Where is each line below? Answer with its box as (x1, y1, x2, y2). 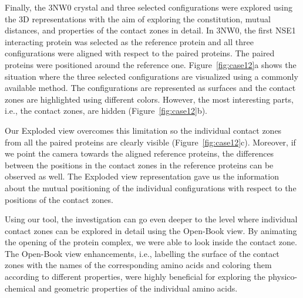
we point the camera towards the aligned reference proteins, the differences (5, 147, 274, 160)
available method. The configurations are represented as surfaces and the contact (5, 82, 296, 94)
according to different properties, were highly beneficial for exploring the (5, 270, 265, 283)
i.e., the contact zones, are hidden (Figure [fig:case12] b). (5, 104, 208, 117)
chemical (5, 282, 36, 294)
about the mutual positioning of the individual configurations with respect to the (5, 181, 297, 194)
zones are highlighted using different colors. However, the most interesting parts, (5, 93, 294, 105)
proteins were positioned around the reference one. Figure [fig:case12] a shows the (5, 58, 297, 70)
